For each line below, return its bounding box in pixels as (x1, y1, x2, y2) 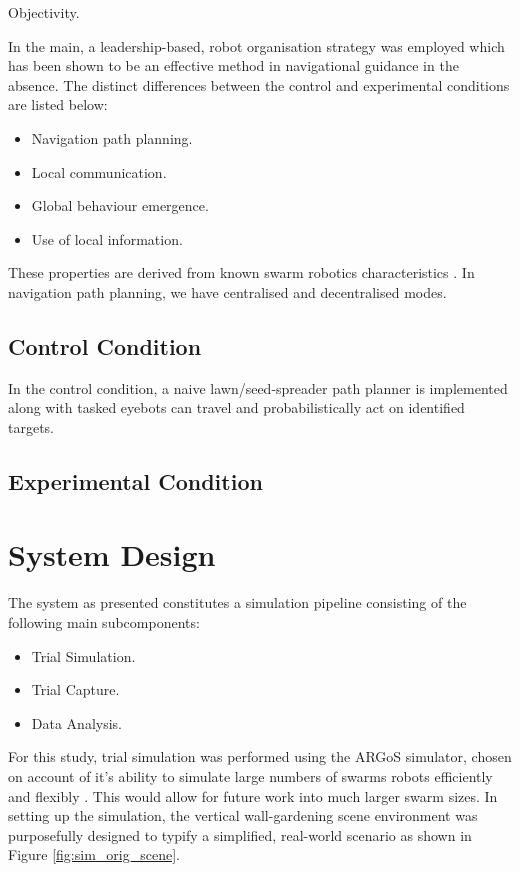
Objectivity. (8, 2, 80, 22)
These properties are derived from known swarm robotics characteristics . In (8, 262, 475, 283)
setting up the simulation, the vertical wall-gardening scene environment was (8, 805, 478, 826)
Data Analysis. (31, 712, 122, 733)
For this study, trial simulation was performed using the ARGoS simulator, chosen (8, 746, 512, 767)
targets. (8, 416, 55, 437)
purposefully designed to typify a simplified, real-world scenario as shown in (8, 824, 472, 845)
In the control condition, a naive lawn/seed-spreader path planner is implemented (8, 377, 508, 398)
